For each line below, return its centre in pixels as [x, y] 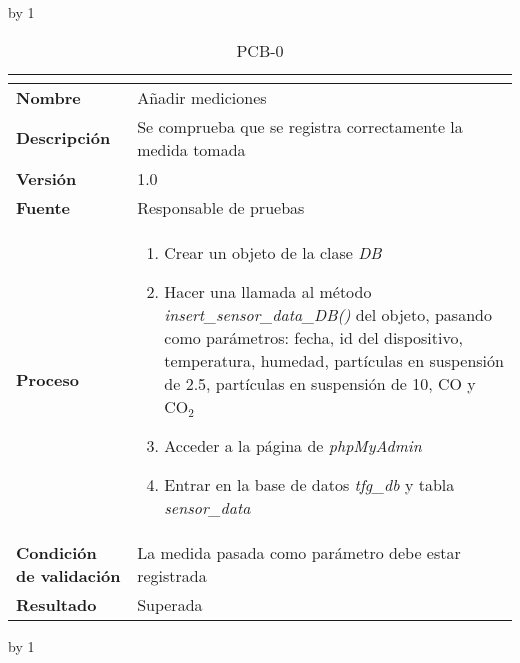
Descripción [63, 138]
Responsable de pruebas [221, 207]
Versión [46, 178]
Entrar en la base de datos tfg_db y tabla [309, 484]
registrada [172, 575]
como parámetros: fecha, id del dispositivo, [313, 337]
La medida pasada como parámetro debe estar [299, 552]
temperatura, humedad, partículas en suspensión [334, 360]
